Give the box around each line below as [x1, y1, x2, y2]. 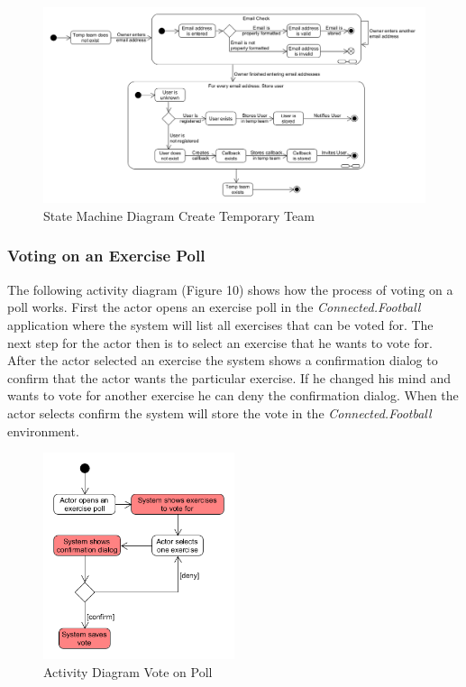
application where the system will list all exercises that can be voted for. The [7, 315, 434, 334]
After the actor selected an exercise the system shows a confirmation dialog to [7, 351, 438, 370]
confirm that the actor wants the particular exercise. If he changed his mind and [7, 368, 451, 387]
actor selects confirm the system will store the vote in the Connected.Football [7, 403, 432, 422]
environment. [7, 421, 79, 440]
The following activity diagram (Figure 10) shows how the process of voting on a [7, 279, 453, 298]
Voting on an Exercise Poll [7, 244, 206, 267]
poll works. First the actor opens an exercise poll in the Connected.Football [7, 298, 421, 316]
